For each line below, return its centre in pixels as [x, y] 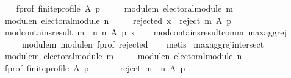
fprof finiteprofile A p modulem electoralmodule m [124, 8]
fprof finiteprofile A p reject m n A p [95, 67]
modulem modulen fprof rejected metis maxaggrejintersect [143, 44]
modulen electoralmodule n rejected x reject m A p [118, 20]
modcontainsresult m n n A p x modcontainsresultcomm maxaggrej [145, 32]
